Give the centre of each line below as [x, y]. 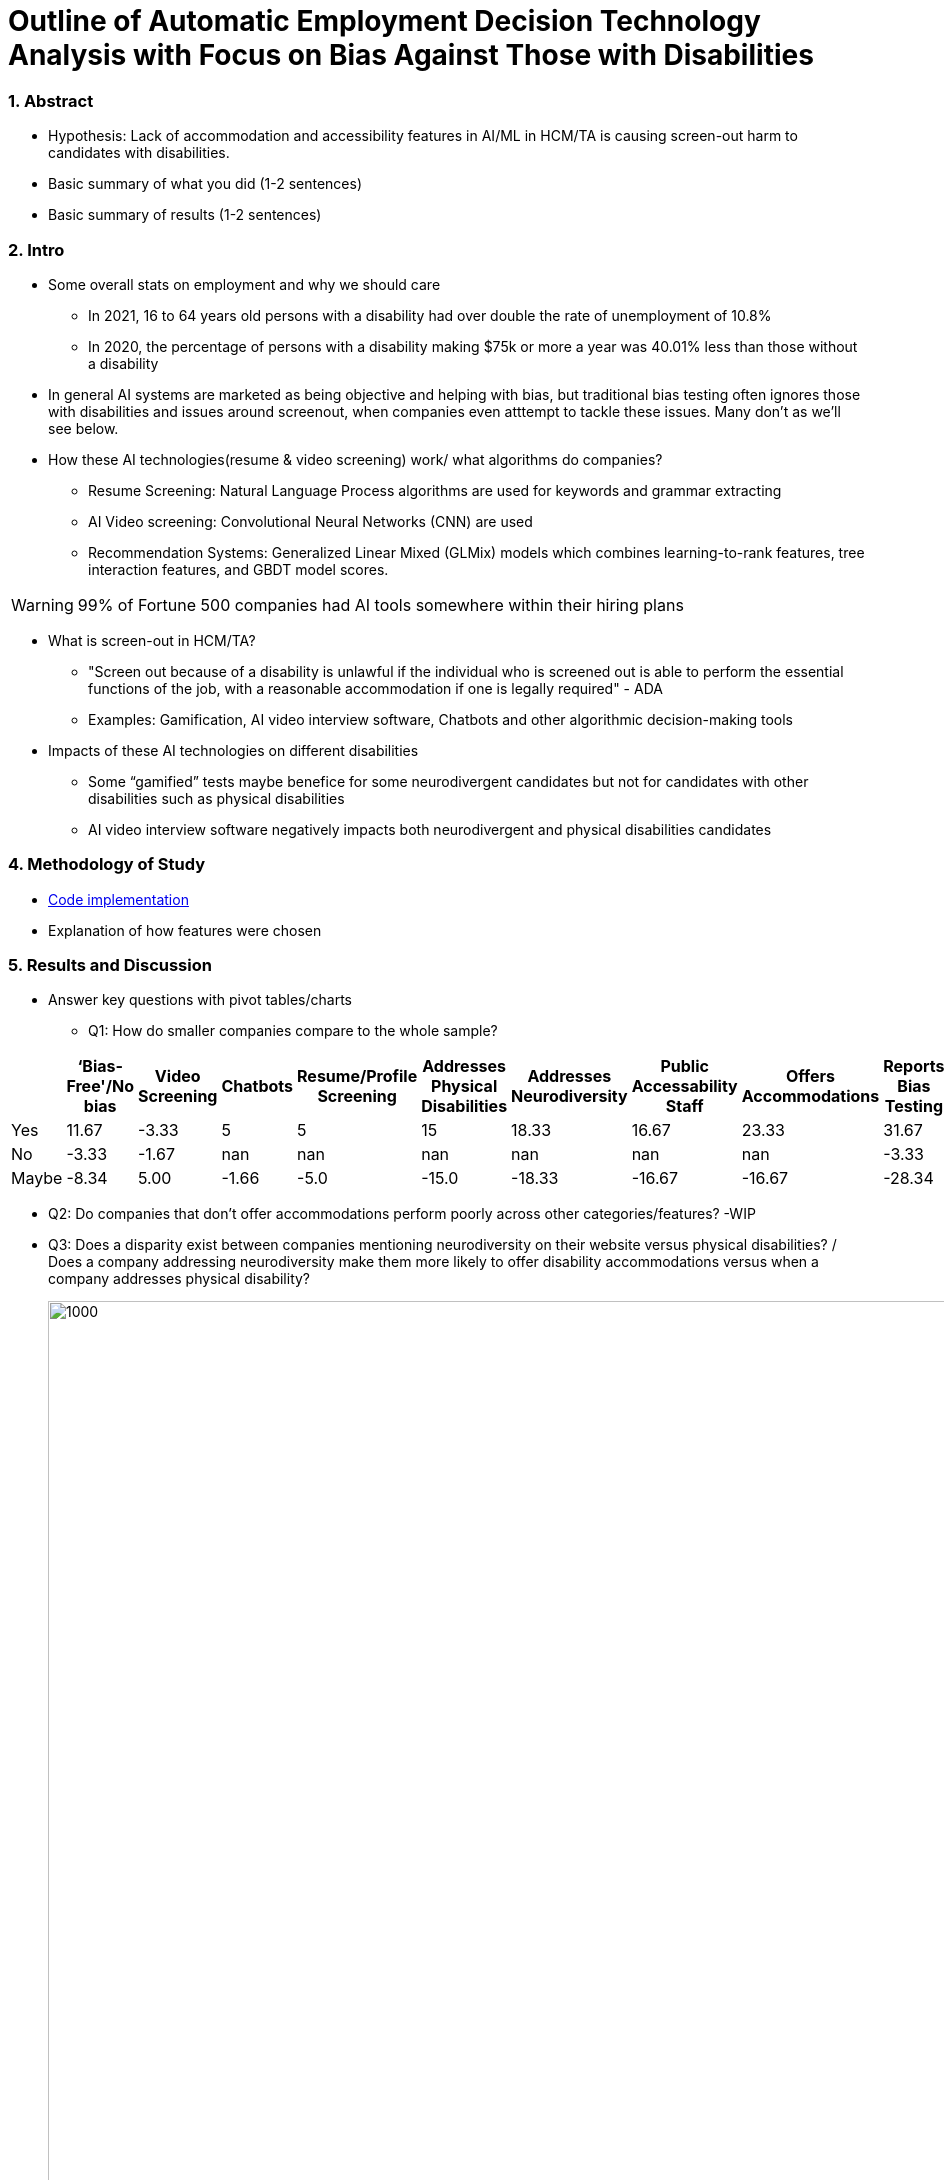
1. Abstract [51, 100]
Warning [42, 604]
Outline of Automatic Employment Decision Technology [384, 21]
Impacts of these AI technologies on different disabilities [233, 750]
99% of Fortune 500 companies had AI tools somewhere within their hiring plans [380, 604]
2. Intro [36, 249]
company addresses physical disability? [179, 1279]
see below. [83, 428]
